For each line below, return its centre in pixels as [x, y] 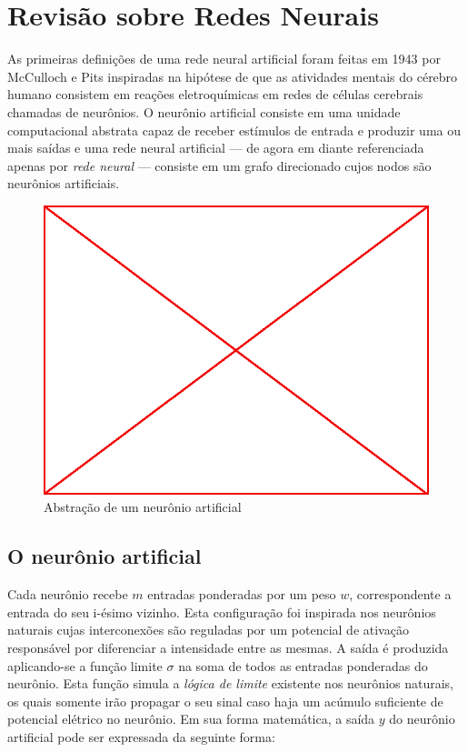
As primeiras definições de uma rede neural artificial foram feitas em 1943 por [224, 59]
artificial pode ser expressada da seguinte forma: [141, 737]
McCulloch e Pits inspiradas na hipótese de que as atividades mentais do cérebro [233, 76]
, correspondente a [400, 594]
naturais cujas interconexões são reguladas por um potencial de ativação [208, 630]
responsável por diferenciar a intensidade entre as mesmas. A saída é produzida [228, 648]
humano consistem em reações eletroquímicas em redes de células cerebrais [215, 94]
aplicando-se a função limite [85, 665]
